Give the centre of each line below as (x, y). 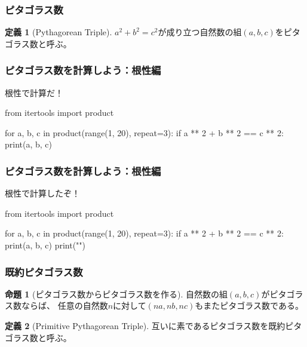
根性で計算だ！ (34, 92)
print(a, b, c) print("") (45, 245)
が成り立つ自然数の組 (200, 32)
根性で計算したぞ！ (42, 193)
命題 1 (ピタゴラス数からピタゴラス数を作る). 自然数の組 (116, 294)
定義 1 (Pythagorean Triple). (59, 32)
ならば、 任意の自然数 (65, 305)
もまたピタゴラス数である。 (249, 305)
